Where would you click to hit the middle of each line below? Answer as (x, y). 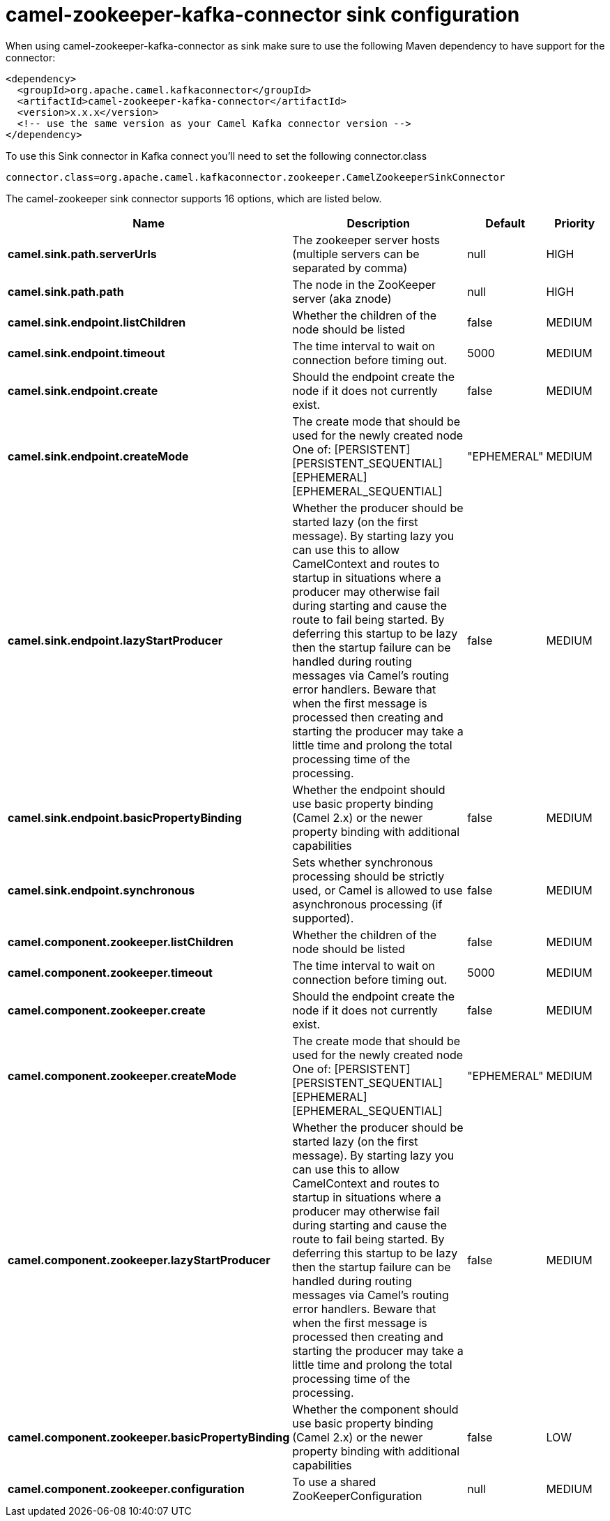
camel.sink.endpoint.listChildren (97, 322)
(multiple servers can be (356, 254)
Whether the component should (375, 1409)
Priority (575, 223)
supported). (323, 918)
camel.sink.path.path (66, 291)
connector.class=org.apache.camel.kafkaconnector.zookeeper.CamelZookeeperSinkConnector (256, 177)
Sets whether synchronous (363, 862)
